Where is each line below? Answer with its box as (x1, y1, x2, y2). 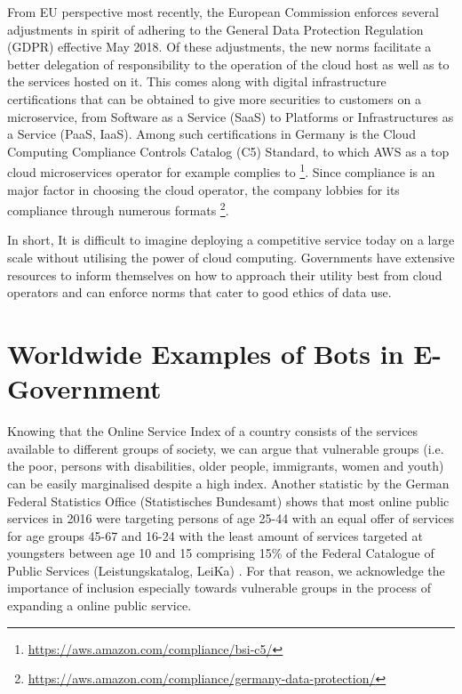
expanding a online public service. (7, 596, 192, 615)
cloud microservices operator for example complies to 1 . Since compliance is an (7, 160, 435, 181)
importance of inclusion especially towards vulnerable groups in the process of (7, 578, 432, 597)
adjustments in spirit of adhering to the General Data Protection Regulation (7, 20, 424, 38)
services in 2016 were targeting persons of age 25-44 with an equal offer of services (7, 509, 455, 528)
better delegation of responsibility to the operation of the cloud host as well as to (7, 54, 450, 73)
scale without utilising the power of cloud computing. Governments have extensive (7, 248, 455, 267)
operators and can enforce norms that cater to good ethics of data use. (7, 283, 392, 302)
